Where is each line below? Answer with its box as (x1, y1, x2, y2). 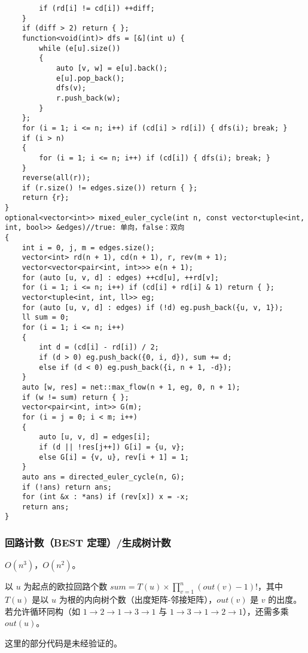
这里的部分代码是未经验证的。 (5, 636, 122, 649)
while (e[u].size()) (39, 44, 121, 53)
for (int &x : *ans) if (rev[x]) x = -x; (22, 493, 189, 502)
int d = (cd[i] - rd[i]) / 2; (39, 343, 159, 352)
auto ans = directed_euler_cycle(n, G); (22, 472, 185, 481)
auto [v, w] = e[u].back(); (56, 63, 168, 72)
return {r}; (22, 193, 69, 202)
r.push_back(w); (56, 93, 121, 102)
